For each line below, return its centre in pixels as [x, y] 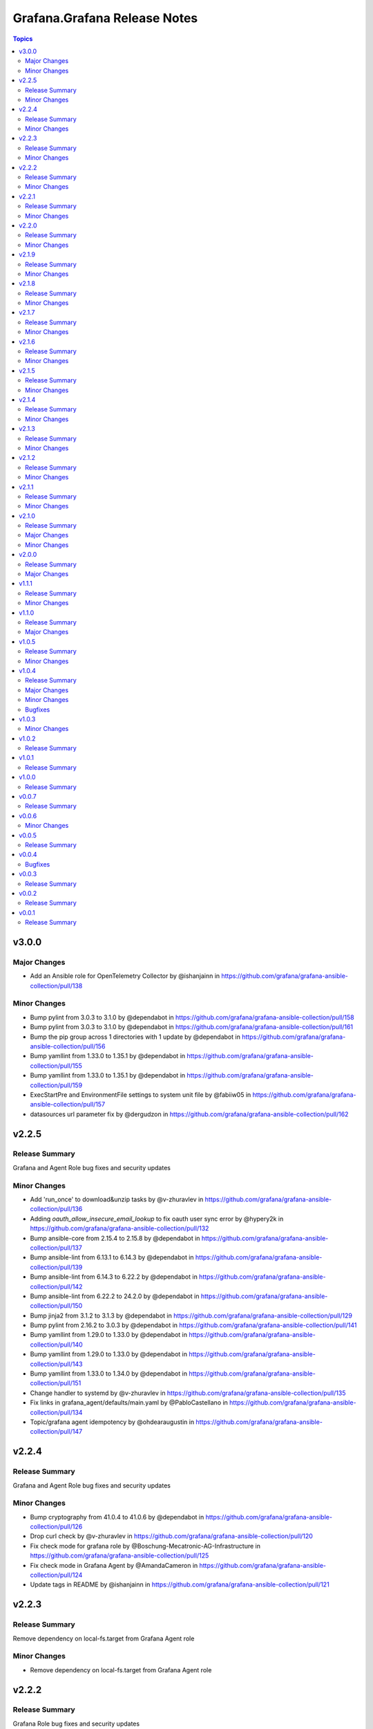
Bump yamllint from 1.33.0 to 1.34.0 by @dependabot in [109, 1374]
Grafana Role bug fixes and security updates [76, 1723]
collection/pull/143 [56, 1364]
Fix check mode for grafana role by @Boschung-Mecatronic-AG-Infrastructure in [145, 1546]
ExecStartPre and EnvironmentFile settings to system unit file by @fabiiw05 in [141, 1094]
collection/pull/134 [56, 1412]
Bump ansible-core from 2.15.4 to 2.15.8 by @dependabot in [115, 1238]
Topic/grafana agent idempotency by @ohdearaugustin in [112, 1422]
